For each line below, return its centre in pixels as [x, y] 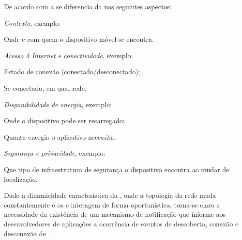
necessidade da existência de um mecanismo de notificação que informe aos [115, 214]
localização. [21, 179]
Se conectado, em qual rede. [45, 88]
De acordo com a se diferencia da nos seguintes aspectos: [88, 6]
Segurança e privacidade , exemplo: [55, 153]
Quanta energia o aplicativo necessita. [60, 136]
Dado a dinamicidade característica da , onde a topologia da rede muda [110, 195]
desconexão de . [27, 233]
